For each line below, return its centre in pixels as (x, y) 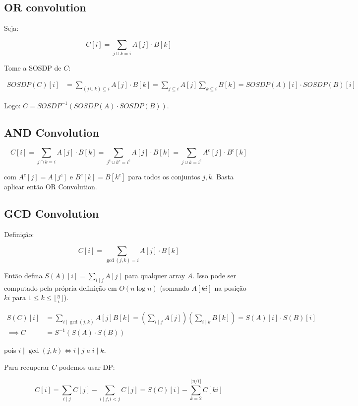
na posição (230, 287)
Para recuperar (27, 366)
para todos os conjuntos (164, 177)
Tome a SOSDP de (33, 68)
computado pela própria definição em (60, 287)
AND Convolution (52, 132)
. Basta (223, 177)
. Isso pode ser (214, 276)
